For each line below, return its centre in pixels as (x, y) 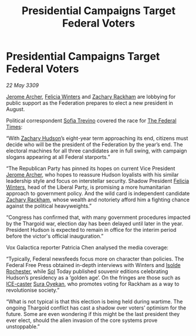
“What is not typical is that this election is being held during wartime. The (94, 301)
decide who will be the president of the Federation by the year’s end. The (94, 144)
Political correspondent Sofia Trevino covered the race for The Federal (92, 120)
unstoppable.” (23, 326)
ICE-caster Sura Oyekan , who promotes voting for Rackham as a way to (93, 284)
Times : (14, 127)
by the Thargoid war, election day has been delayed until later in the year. (95, 223)
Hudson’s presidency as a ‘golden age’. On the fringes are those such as (93, 277)
